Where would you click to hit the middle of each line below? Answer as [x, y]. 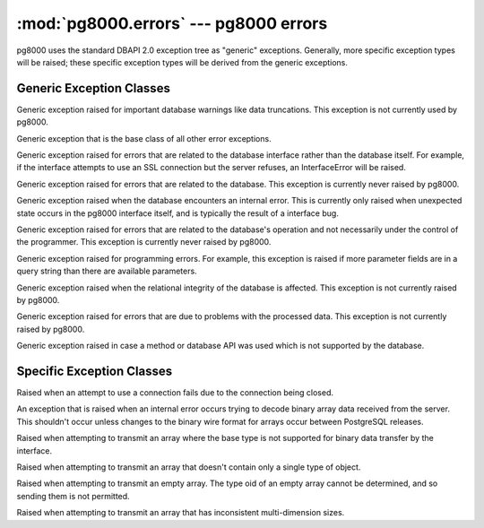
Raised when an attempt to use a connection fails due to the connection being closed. [175, 393]
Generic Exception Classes [93, 88]
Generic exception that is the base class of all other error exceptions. [144, 138]
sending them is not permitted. [73, 496]
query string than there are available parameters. [107, 271]
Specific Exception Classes [95, 371]
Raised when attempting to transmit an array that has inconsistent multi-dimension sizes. [181, 513]
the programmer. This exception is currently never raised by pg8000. [144, 242]
